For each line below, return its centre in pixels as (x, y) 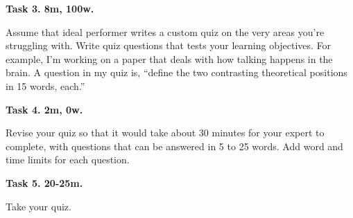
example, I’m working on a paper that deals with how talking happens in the (169, 58)
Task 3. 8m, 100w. (50, 8)
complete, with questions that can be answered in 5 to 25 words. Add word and (174, 146)
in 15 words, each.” (45, 85)
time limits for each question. (68, 160)
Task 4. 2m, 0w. (44, 109)
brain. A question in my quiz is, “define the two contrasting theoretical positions (176, 72)
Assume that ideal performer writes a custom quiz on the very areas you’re (165, 31)
